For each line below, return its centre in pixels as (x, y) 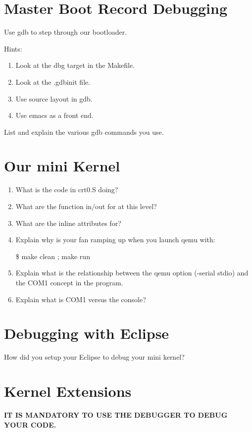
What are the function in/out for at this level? (86, 206)
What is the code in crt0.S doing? (67, 189)
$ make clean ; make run (53, 256)
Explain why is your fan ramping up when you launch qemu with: (115, 240)
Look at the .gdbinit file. (53, 81)
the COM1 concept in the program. (69, 282)
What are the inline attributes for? (68, 223)
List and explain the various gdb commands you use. (84, 132)
